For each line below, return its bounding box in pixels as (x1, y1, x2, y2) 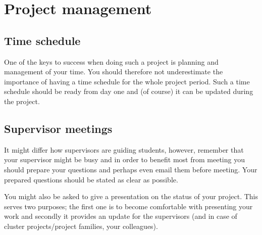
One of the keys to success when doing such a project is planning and (4, 56, 219, 67)
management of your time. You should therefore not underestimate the (4, 66, 223, 77)
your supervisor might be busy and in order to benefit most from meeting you (4, 154, 245, 165)
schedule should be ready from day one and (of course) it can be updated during (4, 86, 253, 97)
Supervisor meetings (4, 120, 113, 136)
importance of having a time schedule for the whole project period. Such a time (4, 76, 250, 86)
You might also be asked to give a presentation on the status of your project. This (4, 191, 258, 202)
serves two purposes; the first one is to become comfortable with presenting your (4, 201, 253, 211)
